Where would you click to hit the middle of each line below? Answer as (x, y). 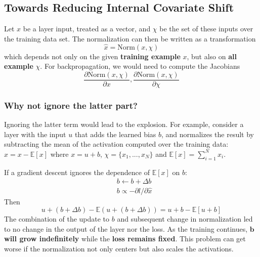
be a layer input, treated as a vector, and (87, 29)
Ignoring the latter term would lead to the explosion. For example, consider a (124, 124)
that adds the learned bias (115, 134)
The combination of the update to (57, 219)
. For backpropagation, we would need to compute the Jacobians (140, 66)
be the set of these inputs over (206, 29)
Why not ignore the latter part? (71, 105)
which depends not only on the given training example (92, 56)
